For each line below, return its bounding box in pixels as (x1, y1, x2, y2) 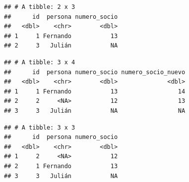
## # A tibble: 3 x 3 (4, 124, 75, 131)
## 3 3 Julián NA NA (4, 107, 186, 114)
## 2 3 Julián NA (4, 42, 118, 49)
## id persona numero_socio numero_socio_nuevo (4, 68, 186, 76)
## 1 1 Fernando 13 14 (4, 88, 186, 95)
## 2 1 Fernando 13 (4, 162, 118, 170)
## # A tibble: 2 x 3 (4, 3, 75, 10)
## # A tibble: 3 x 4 (4, 58, 75, 66)
